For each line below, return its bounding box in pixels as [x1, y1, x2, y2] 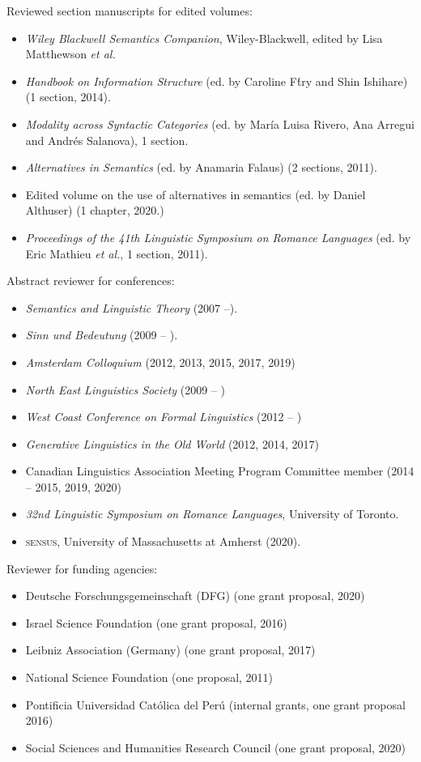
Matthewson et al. [25, 45, 116, 62]
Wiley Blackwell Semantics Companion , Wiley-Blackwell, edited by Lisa [25, 29, 383, 46]
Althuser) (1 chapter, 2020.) [25, 202, 164, 219]
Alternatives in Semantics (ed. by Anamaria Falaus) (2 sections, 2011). [25, 159, 377, 176]
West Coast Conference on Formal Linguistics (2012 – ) [25, 408, 302, 425]
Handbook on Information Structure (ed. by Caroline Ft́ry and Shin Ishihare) [25, 72, 408, 89]
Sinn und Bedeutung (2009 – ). [25, 326, 178, 343]
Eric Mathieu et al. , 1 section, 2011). [25, 245, 208, 262]
